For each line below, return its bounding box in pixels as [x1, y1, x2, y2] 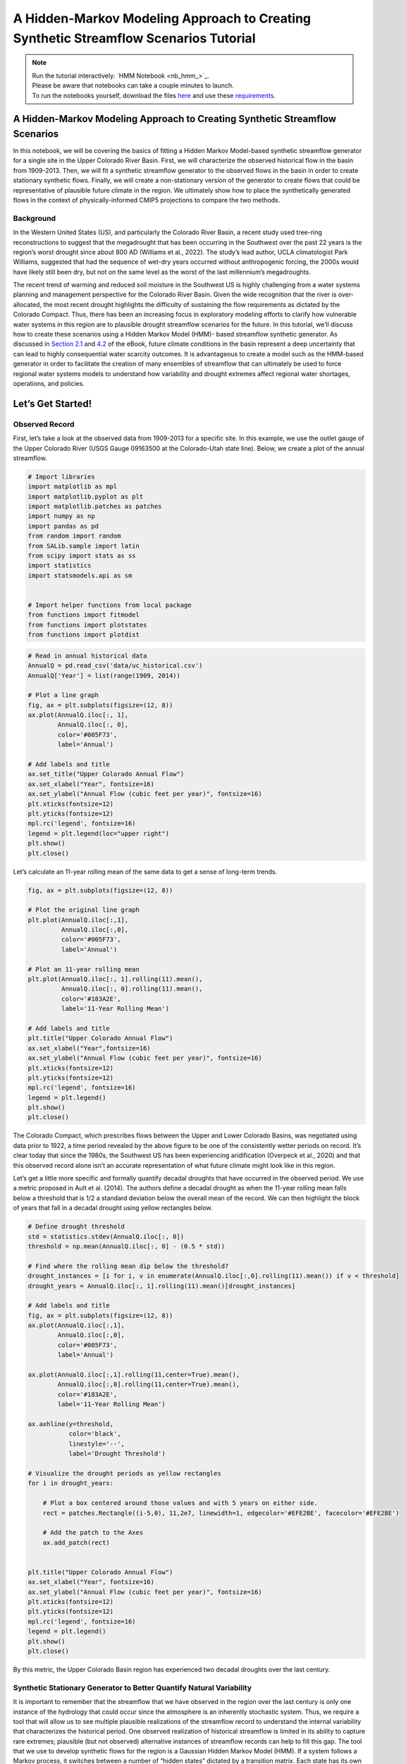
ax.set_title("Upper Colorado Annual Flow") [27, 770, 185, 778]
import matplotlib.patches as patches [27, 502, 162, 511]
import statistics [27, 562, 92, 569]
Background [13, 213, 56, 223]
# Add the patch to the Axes [42, 1528, 144, 1537]
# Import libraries [27, 473, 95, 481]
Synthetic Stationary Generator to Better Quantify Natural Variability [13, 1683, 252, 1693]
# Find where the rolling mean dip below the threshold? [27, 1262, 229, 1270]
